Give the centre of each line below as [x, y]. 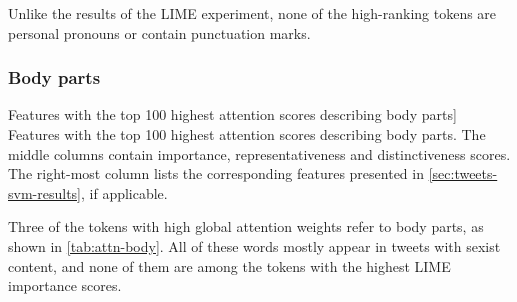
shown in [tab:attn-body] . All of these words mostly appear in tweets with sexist [254, 245]
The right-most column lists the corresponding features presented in [216, 173]
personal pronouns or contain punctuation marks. [159, 32]
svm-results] [44, 192]
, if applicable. [124, 192]
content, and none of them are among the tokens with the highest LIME [229, 265]
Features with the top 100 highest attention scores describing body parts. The [247, 134]
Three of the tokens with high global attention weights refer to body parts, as [246, 226]
